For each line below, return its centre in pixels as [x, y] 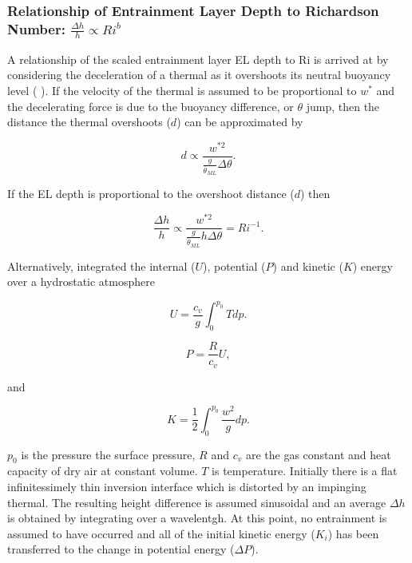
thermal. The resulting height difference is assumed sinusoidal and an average [197, 502]
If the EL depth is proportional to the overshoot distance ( [151, 194]
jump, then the [343, 106]
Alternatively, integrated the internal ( [101, 266]
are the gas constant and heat [318, 454]
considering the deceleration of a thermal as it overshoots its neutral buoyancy [199, 75]
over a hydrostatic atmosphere [81, 281]
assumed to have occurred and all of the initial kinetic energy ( [161, 533]
